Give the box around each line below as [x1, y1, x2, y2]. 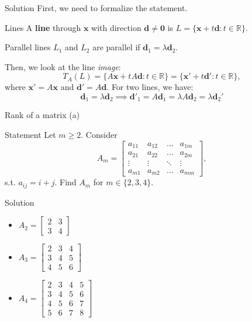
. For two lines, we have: [106, 81, 194, 93]
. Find [54, 176, 77, 188]
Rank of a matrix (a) [5, 109, 80, 121]
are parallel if [92, 41, 140, 53]
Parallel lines [5, 41, 51, 53]
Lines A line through [5, 21, 81, 33]
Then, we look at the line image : [5, 60, 121, 72]
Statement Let [5, 129, 56, 141]
